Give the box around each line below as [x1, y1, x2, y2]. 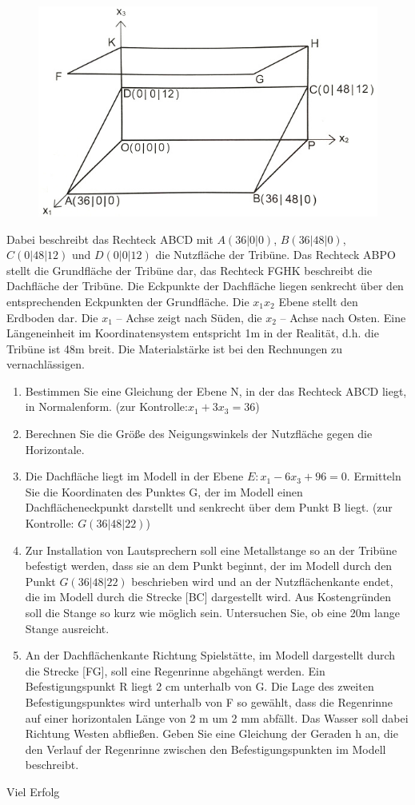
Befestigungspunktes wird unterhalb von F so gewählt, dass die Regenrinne [25, 693, 393, 710]
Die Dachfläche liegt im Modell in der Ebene [25, 468, 244, 484]
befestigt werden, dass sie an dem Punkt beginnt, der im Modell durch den [25, 557, 393, 574]
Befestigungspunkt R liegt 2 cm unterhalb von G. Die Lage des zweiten [25, 678, 374, 695]
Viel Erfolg [6, 783, 60, 799]
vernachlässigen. [6, 356, 85, 373]
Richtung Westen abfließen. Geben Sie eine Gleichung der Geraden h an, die [25, 725, 398, 742]
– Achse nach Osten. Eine [280, 309, 406, 325]
